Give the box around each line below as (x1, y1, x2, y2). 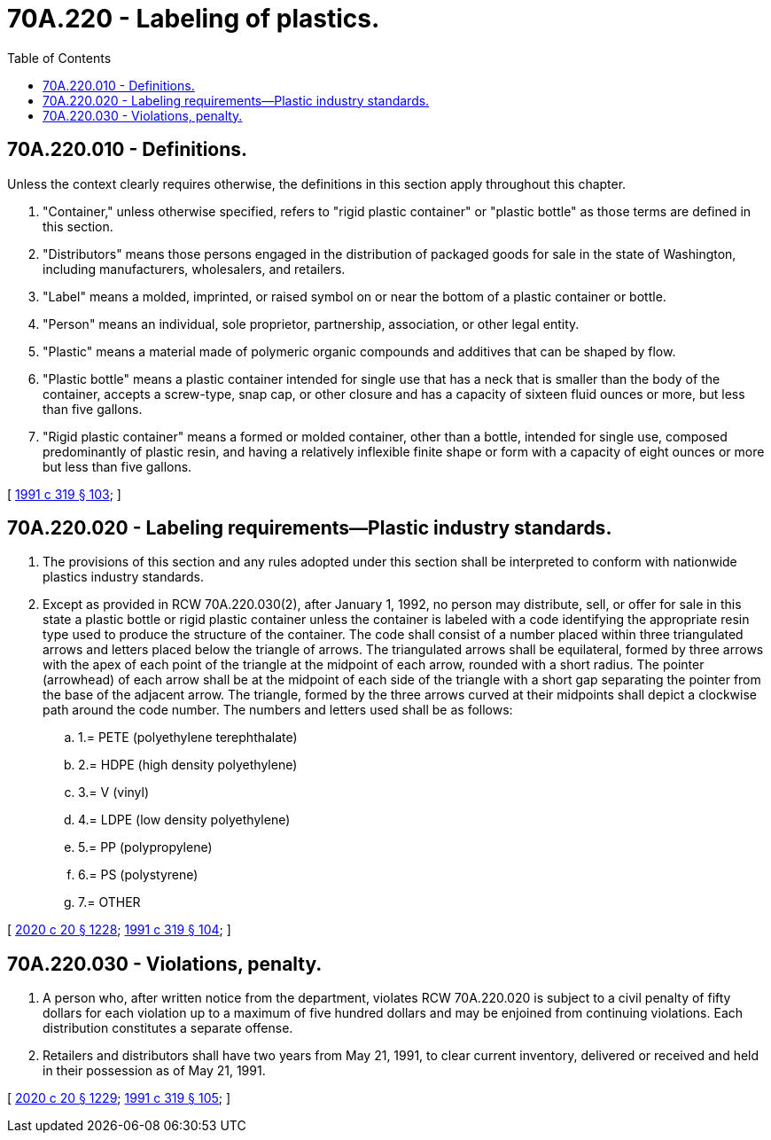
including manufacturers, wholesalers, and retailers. (43, 261, 346, 277)
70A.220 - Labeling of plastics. (7, 4, 380, 34)
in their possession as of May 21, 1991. (43, 1063, 266, 1079)
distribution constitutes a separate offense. (43, 1020, 293, 1036)
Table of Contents (7, 50, 112, 66)
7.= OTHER (78, 894, 141, 910)
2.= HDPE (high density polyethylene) (78, 757, 298, 773)
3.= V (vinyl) (78, 785, 150, 800)
